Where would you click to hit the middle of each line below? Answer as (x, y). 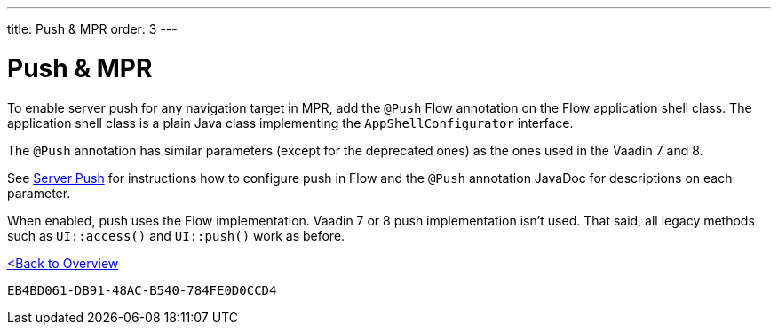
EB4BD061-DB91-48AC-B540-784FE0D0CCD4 (142, 290)
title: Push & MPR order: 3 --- (92, 29)
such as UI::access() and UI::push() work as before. (176, 235)
